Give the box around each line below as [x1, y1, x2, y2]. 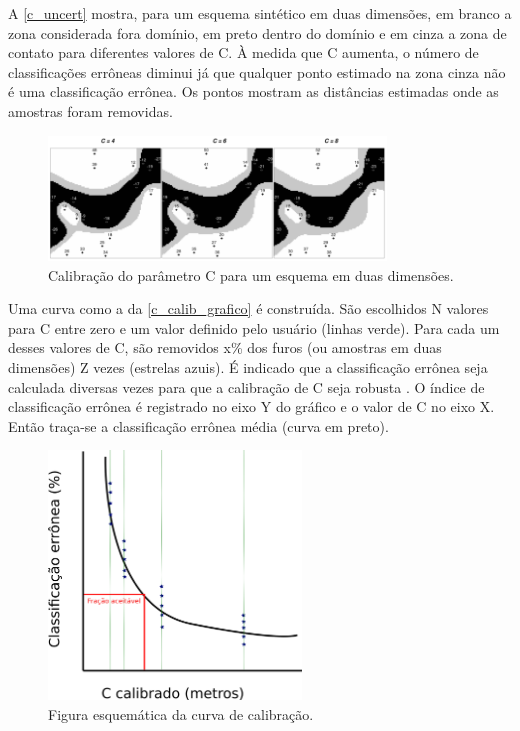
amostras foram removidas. [8, 100, 173, 121]
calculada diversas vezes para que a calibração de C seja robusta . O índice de [8, 376, 485, 397]
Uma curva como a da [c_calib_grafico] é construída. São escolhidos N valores [8, 298, 489, 319]
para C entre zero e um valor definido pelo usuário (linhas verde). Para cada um [8, 317, 500, 338]
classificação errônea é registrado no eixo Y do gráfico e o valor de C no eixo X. [8, 396, 495, 417]
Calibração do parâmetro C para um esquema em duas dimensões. [48, 264, 454, 285]
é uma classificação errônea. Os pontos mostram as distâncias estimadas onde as [8, 81, 499, 102]
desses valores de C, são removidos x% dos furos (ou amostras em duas [8, 337, 442, 358]
